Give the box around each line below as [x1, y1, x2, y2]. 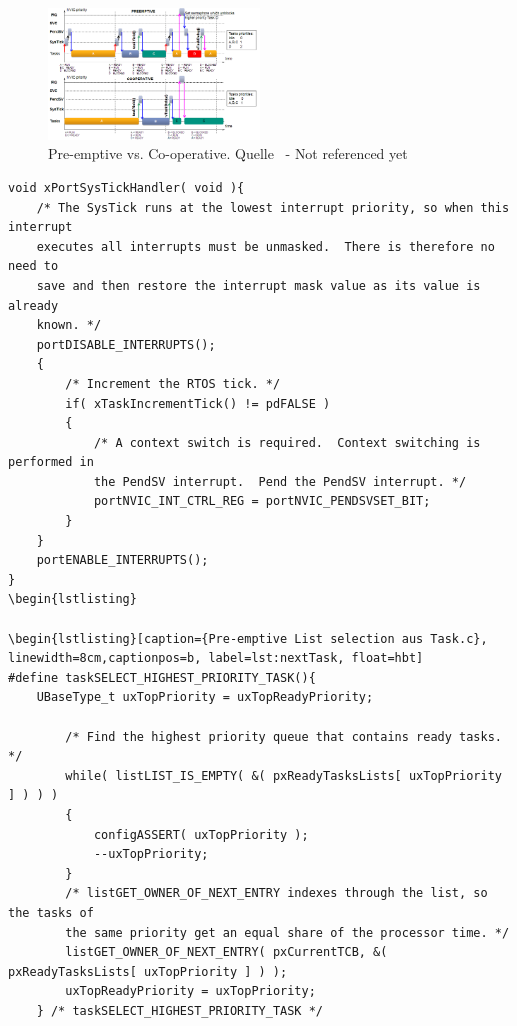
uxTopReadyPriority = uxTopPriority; [65, 984, 316, 999]
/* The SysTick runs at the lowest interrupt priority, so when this [36, 200, 510, 215]
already [8, 298, 59, 313]
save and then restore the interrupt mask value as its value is [36, 278, 481, 293]
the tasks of [8, 905, 94, 920]
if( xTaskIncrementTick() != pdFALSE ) [65, 396, 331, 411]
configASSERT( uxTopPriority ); [93, 827, 309, 842]
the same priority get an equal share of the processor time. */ [65, 925, 510, 940]
